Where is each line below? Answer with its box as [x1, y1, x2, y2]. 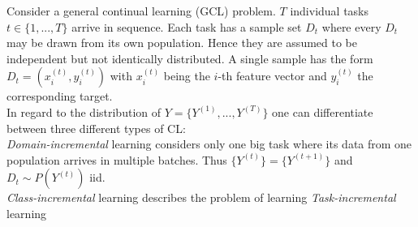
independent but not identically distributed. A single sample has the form [6, 49, 373, 66]
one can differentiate [272, 103, 373, 120]
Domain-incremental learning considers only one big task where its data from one [6, 135, 412, 152]
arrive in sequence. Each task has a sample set [71, 18, 302, 35]
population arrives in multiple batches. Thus [6, 151, 227, 168]
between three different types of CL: [6, 119, 186, 136]
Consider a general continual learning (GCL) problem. [6, 2, 276, 19]
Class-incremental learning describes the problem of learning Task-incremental [6, 189, 396, 206]
